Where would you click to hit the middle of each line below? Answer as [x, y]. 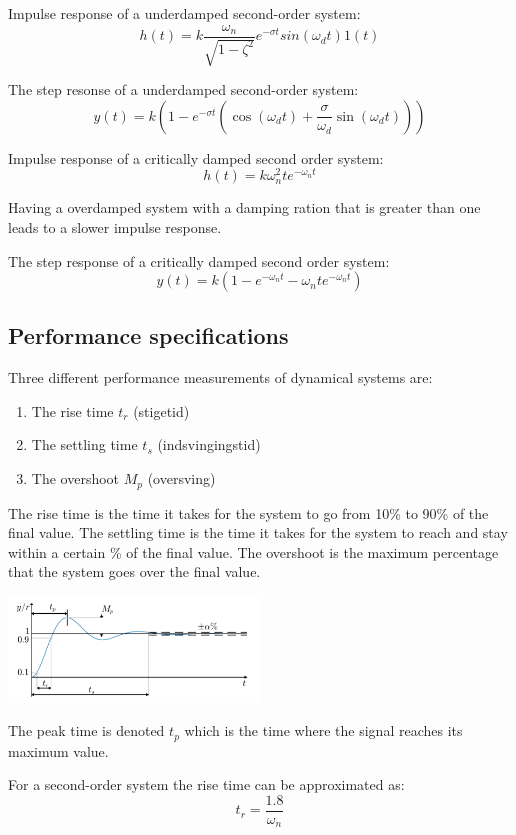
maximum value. [58, 750]
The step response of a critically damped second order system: [199, 260]
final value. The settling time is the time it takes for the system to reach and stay [258, 532]
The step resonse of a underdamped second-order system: [183, 89]
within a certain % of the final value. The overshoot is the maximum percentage [253, 551]
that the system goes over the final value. [134, 571]
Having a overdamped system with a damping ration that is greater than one [244, 207]
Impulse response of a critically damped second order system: [196, 157]
